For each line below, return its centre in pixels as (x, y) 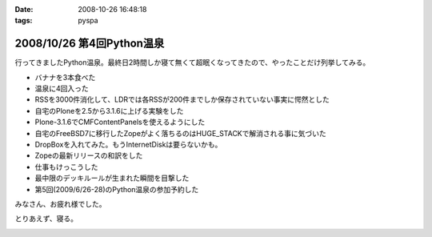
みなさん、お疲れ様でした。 (60, 203)
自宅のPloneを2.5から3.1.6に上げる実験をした (109, 110)
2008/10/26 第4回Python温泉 (90, 44)
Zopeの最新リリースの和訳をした (89, 155)
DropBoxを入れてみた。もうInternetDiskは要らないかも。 (128, 145)
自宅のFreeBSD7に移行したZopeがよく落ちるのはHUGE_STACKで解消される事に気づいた (181, 133)
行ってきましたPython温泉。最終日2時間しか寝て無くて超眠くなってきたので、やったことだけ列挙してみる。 (192, 62)
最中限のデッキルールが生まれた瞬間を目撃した (112, 178)
